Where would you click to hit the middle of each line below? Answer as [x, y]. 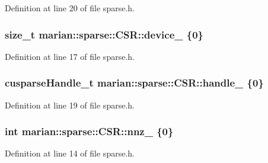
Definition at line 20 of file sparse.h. [70, 8]
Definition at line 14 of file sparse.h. [70, 153]
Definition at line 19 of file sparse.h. [70, 105]
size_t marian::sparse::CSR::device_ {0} [104, 34]
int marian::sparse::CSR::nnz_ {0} [89, 131]
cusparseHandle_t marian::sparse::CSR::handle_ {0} [134, 83]
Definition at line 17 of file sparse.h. [70, 56]
